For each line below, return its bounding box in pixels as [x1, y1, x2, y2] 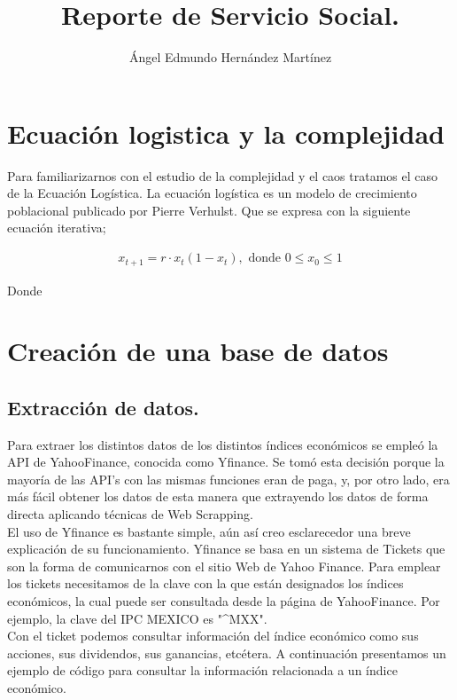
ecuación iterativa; [7, 218, 106, 237]
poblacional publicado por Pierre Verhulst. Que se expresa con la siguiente [7, 201, 411, 219]
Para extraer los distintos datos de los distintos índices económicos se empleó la [7, 435, 438, 453]
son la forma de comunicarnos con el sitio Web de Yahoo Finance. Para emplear [7, 556, 441, 575]
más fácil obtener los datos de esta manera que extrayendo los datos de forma [7, 487, 429, 506]
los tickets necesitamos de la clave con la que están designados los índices [7, 574, 404, 593]
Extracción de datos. [7, 393, 199, 421]
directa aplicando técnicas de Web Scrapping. [7, 505, 253, 523]
